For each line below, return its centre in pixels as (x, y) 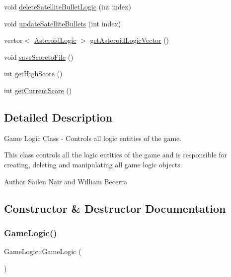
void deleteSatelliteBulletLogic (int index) (68, 6)
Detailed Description (58, 117)
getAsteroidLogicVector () (130, 40)
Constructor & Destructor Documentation (115, 208)
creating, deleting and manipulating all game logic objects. (93, 164)
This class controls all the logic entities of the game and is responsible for (116, 155)
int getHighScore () (33, 73)
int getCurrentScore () (38, 90)
